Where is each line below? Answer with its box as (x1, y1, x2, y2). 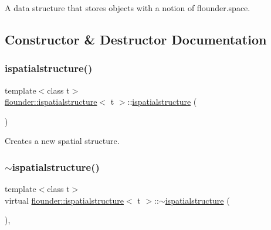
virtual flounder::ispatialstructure (5, 194, 124, 206)
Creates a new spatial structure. (5, 135, 120, 147)
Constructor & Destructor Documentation (5, 30, 267, 48)
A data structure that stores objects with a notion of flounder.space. (5, 2, 250, 13)
